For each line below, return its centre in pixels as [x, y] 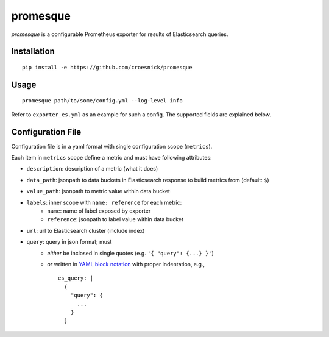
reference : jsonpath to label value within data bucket [115, 219]
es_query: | [76, 278]
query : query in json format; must [69, 242]
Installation [33, 51]
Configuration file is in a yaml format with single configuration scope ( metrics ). [112, 146]
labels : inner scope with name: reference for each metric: [104, 202]
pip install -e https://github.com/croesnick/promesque [107, 67]
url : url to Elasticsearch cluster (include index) [86, 230]
